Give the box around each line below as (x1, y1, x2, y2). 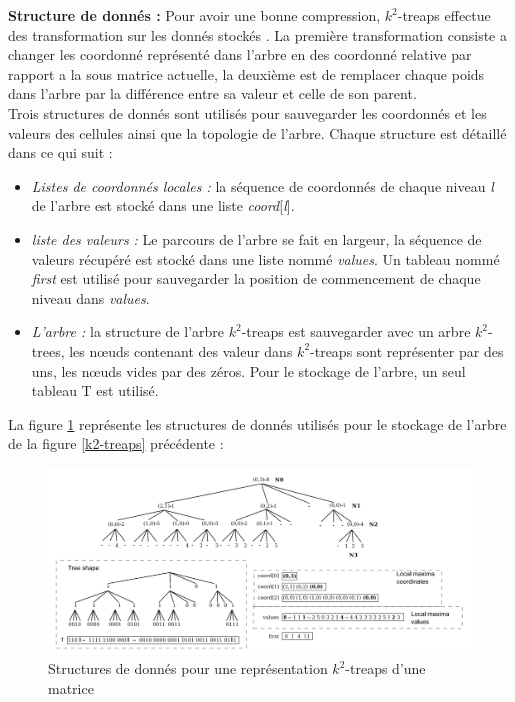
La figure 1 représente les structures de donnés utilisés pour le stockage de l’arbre (8, 413, 507, 434)
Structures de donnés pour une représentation (48, 658, 328, 679)
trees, (31, 340, 65, 361)
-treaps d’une (345, 658, 426, 679)
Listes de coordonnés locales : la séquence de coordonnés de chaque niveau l (31, 175, 494, 196)
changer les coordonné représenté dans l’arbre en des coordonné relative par (8, 44, 472, 65)
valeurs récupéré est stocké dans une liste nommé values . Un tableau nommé (31, 248, 500, 269)
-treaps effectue (397, 5, 491, 25)
